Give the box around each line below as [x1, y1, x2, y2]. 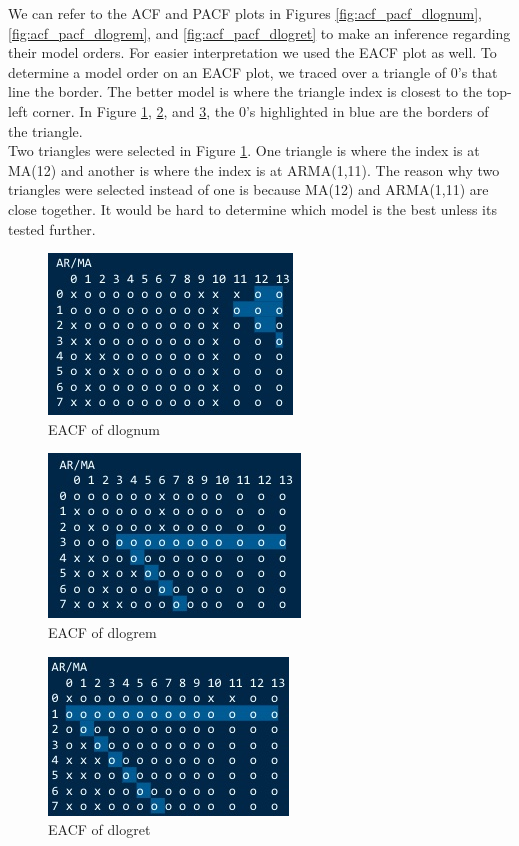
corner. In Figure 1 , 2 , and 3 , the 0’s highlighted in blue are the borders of [32, 100, 489, 121]
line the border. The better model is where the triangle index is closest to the [8, 81, 483, 102]
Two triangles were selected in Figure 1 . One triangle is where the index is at [8, 140, 480, 161]
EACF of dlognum [48, 418, 161, 439]
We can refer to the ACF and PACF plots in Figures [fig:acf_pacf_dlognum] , [8, 3, 482, 23]
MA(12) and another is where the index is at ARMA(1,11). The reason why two [8, 159, 500, 180]
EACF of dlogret [48, 819, 151, 840]
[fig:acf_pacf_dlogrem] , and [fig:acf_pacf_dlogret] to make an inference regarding [8, 22, 511, 43]
